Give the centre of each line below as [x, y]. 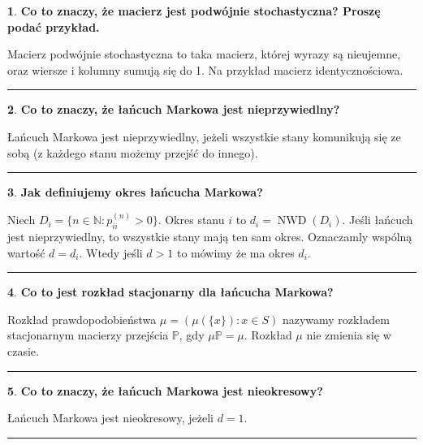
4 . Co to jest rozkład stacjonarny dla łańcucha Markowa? [170, 292]
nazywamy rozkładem [336, 319]
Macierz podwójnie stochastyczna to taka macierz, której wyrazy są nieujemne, [204, 54]
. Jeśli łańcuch [378, 220]
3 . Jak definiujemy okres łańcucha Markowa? [135, 192]
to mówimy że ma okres [235, 252]
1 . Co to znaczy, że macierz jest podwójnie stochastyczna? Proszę [194, 11]
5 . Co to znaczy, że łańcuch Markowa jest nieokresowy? [165, 390]
